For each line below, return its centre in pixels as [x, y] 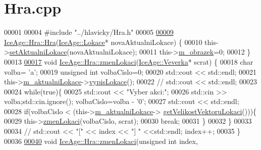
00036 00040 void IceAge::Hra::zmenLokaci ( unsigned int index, [101, 141]
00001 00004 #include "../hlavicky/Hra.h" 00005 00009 [89, 32]
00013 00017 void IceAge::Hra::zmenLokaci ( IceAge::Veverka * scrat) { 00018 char [129, 61]
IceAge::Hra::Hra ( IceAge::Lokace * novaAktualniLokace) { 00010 [103, 42]
